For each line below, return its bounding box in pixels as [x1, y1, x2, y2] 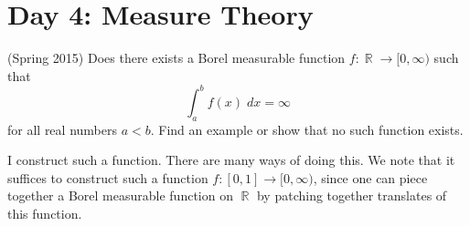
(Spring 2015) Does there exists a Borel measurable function [7, 48, 346, 67]
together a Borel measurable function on [7, 186, 233, 205]
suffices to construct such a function [7, 168, 208, 187]
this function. [7, 203, 82, 222]
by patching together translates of [256, 186, 447, 205]
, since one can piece [313, 168, 428, 187]
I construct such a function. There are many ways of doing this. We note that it [7, 150, 455, 169]
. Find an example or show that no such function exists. [150, 119, 464, 139]
